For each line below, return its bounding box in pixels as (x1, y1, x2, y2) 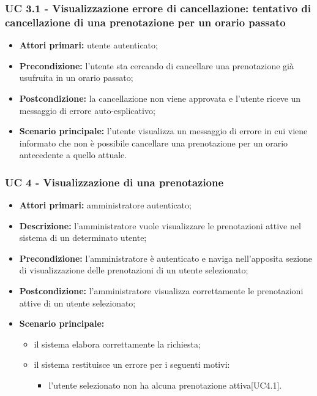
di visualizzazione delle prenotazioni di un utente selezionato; (19, 264, 248, 276)
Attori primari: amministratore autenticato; (19, 199, 192, 211)
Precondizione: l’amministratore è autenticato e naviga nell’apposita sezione (19, 251, 313, 264)
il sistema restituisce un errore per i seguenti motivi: (34, 358, 230, 371)
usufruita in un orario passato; (19, 71, 133, 84)
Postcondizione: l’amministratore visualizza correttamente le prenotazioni (19, 284, 304, 297)
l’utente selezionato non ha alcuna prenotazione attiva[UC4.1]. (48, 379, 282, 392)
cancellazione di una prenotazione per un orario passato (5, 14, 286, 29)
